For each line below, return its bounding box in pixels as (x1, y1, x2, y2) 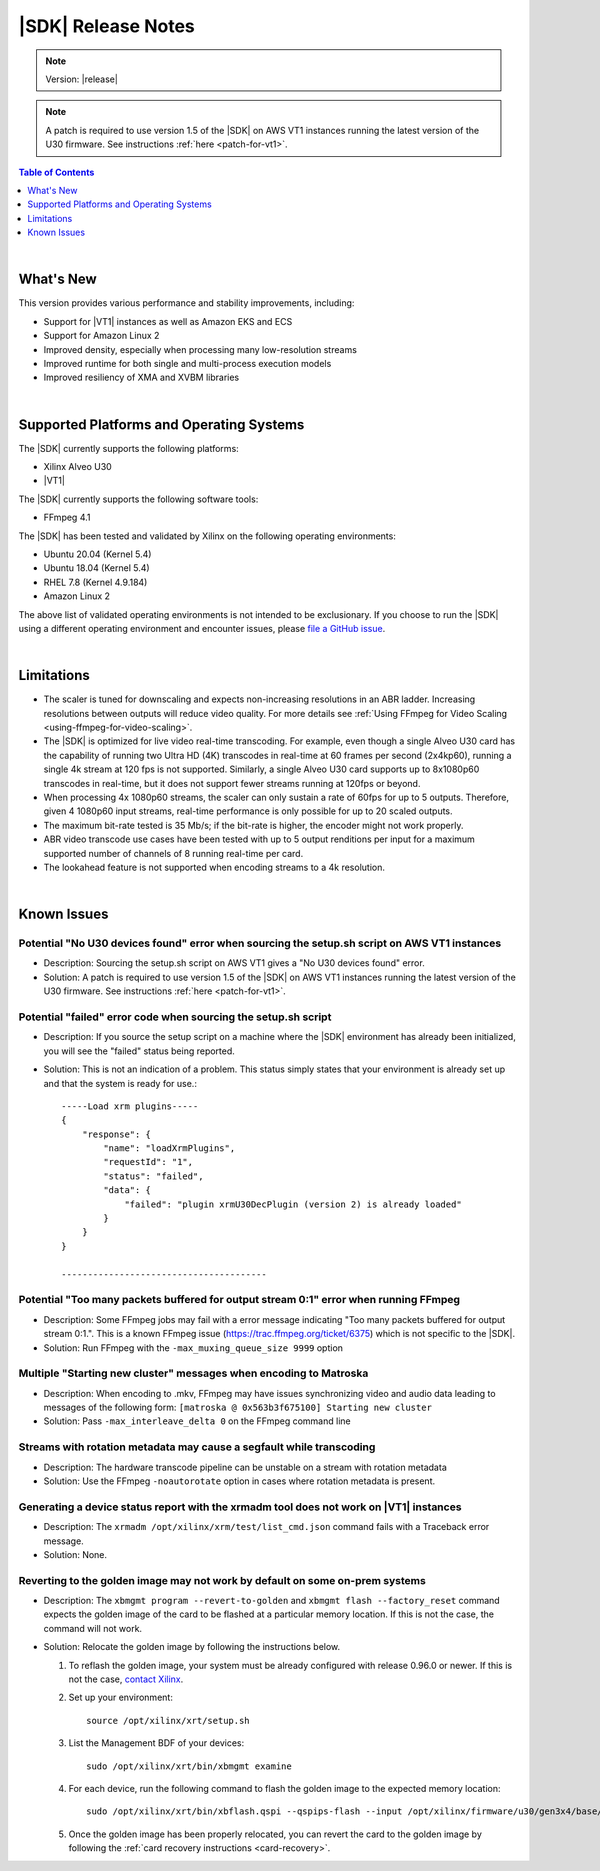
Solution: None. (43, 1548, 108, 1560)
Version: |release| (45, 73, 119, 85)
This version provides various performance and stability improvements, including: (18, 297, 355, 309)
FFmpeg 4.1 (43, 511, 91, 524)
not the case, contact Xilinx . (68, 1673, 184, 1685)
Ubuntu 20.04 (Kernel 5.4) (43, 548, 152, 560)
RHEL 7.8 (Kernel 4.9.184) (43, 576, 148, 588)
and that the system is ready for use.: (43, 1077, 197, 1089)
